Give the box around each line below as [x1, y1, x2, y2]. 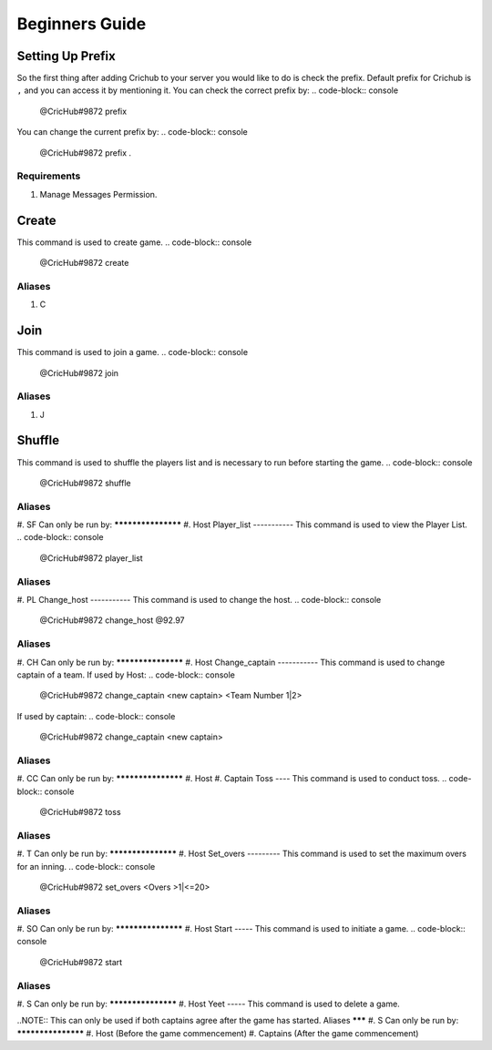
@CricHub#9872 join [39, 367, 118, 378]
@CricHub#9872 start [39, 956, 123, 967]
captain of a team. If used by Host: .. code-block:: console [16, 669, 236, 680]
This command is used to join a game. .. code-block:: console [16, 347, 249, 358]
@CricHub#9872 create [39, 258, 129, 269]
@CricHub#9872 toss [39, 807, 122, 818]
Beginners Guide [16, 14, 147, 34]
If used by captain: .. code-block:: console [16, 710, 176, 721]
